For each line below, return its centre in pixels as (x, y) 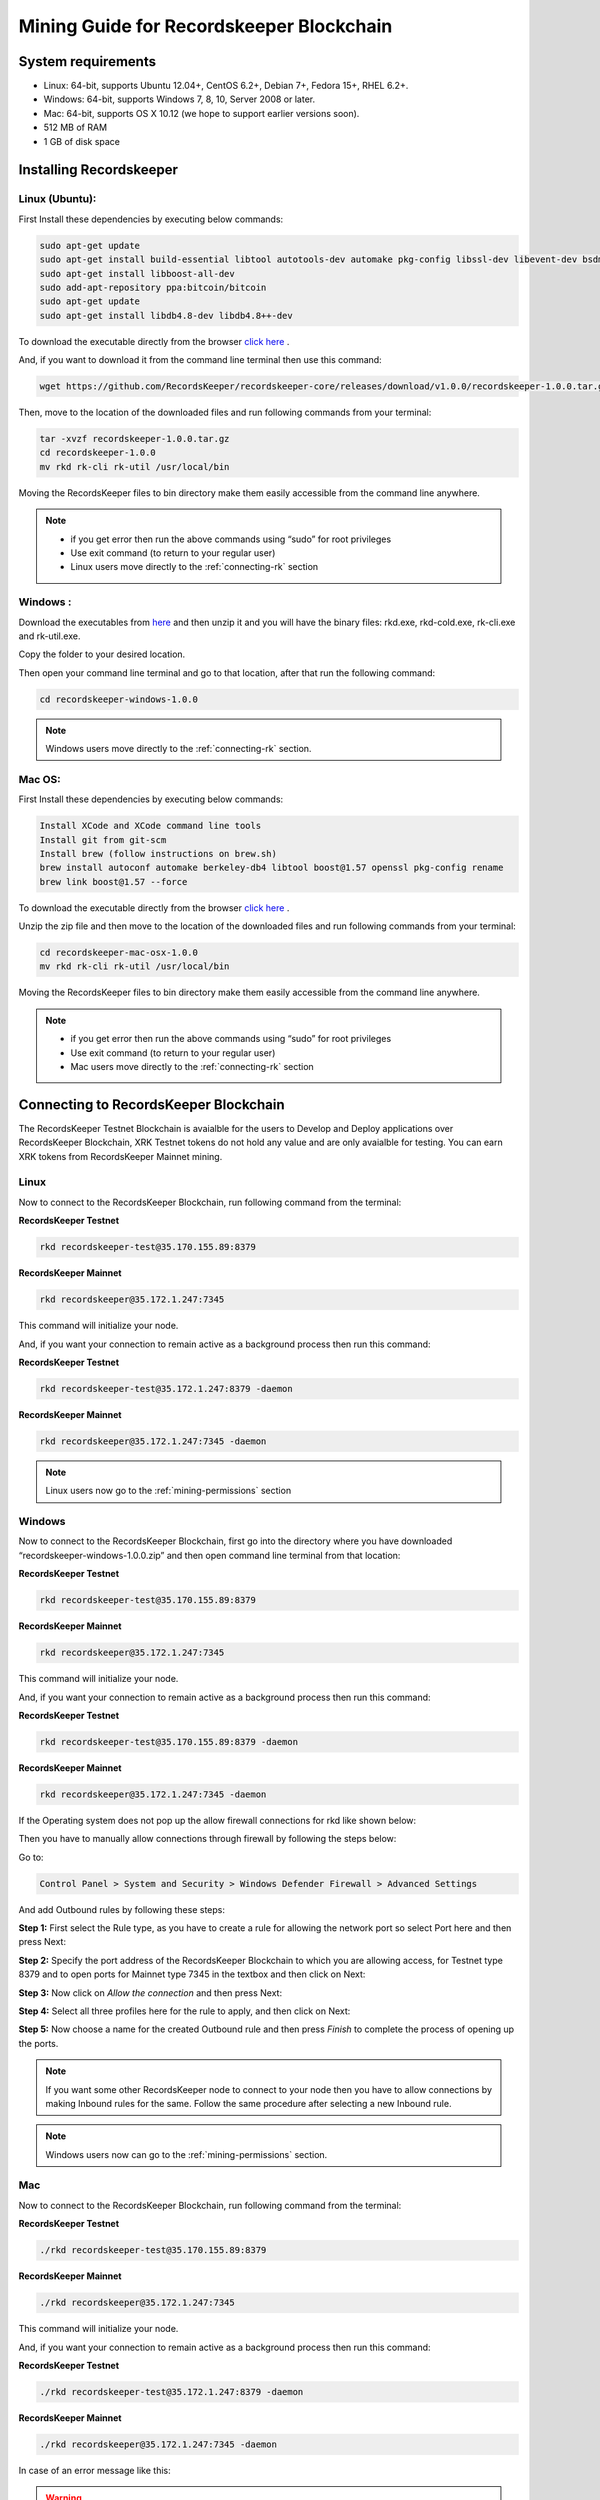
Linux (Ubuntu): (57, 199)
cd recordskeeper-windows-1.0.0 (119, 699)
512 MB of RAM (75, 127)
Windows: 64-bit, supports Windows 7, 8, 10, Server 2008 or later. (179, 99)
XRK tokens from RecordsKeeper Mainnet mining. (120, 1156)
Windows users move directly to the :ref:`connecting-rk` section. (178, 749)
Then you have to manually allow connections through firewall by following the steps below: (207, 1839)
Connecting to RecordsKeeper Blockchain (151, 1104)
